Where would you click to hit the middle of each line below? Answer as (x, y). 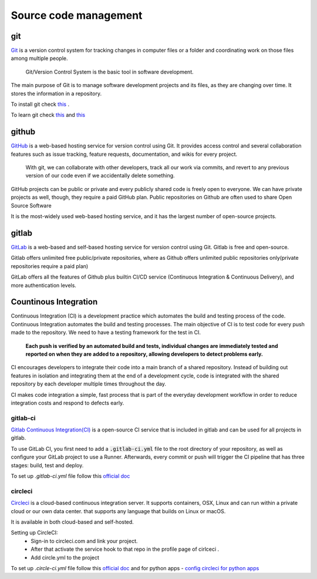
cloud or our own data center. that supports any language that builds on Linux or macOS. (118, 511)
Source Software (31, 205)
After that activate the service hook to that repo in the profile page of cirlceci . (125, 549)
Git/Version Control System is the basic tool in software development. (109, 72)
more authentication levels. (43, 285)
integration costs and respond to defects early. (68, 403)
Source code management (77, 15)
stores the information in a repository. (56, 93)
